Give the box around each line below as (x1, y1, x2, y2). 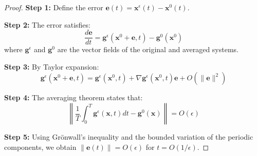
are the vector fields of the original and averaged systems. (57, 44, 239, 55)
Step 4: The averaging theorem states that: (4, 92, 143, 103)
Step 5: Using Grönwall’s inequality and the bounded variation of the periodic (4, 131, 253, 142)
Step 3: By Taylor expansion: (4, 61, 99, 72)
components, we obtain (4, 141, 77, 152)
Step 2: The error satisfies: (4, 19, 90, 30)
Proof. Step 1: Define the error (4, 2, 103, 12)
